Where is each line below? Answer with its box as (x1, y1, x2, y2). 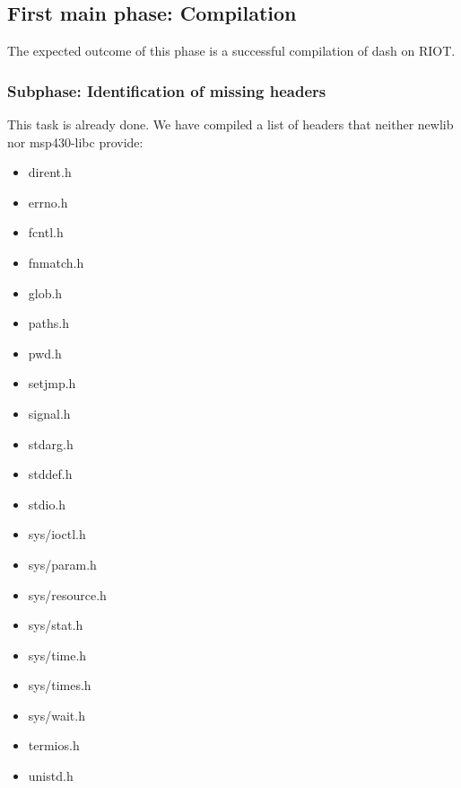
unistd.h (28, 766, 74, 785)
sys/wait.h (28, 705, 85, 724)
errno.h (28, 192, 68, 211)
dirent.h (28, 163, 72, 182)
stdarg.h (28, 434, 74, 453)
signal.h (28, 403, 71, 422)
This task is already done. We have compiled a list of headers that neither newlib (7, 115, 454, 134)
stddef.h (28, 465, 73, 483)
